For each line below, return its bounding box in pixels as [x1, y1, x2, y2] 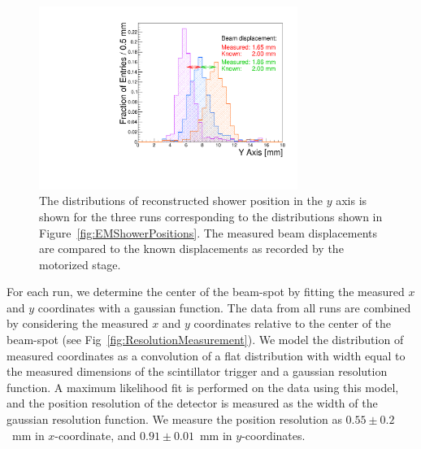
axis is [336, 192, 367, 209]
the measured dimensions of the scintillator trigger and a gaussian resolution [7, 363, 388, 380]
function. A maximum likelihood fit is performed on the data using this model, [7, 378, 399, 395]
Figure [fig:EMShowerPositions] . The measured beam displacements [39, 224, 378, 241]
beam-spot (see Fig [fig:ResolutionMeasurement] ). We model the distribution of [7, 331, 404, 348]
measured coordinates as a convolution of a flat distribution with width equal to [7, 347, 406, 364]
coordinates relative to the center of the [193, 315, 392, 332]
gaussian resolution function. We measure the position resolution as [7, 411, 342, 428]
